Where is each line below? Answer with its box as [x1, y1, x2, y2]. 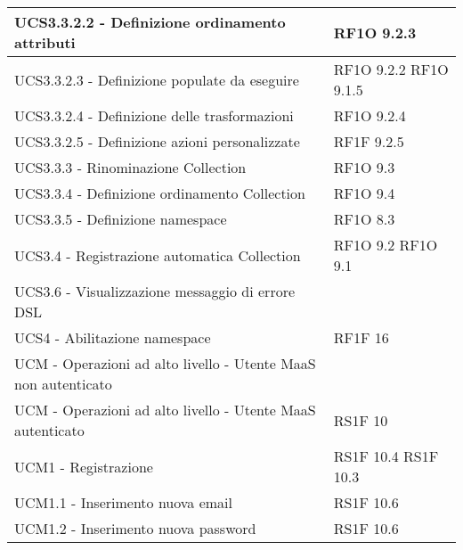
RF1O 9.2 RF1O [333, 234, 438, 255]
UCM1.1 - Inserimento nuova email [14, 492, 232, 513]
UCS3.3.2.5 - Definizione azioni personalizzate [14, 131, 300, 152]
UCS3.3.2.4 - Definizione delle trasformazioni [14, 105, 294, 126]
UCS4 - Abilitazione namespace [14, 327, 211, 348]
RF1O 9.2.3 [333, 21, 417, 43]
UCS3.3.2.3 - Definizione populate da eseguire [14, 69, 299, 90]
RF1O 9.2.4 [333, 105, 406, 126]
